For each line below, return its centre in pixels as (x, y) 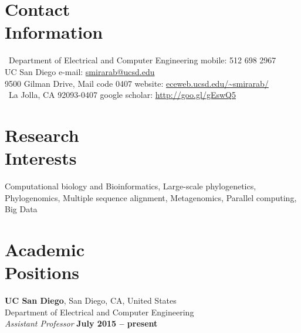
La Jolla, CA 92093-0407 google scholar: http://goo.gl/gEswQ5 (122, 95)
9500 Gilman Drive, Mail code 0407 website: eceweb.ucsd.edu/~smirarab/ (137, 83)
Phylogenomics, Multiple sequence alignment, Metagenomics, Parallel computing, (151, 197)
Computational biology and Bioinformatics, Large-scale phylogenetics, (131, 186)
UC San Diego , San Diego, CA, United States (91, 300)
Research (42, 135)
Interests (41, 158)
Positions (42, 272)
